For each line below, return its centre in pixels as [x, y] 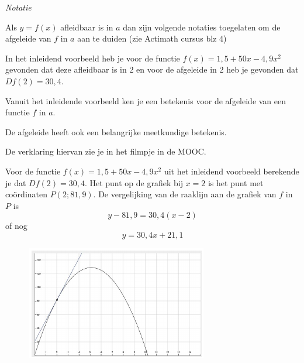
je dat [16, 182]
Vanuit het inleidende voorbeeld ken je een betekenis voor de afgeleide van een [146, 100]
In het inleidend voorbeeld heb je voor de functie [93, 58]
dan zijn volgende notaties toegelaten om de [202, 27]
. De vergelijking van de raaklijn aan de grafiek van [185, 194]
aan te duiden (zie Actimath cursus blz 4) [152, 38]
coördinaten [27, 194]
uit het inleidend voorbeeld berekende [232, 171]
